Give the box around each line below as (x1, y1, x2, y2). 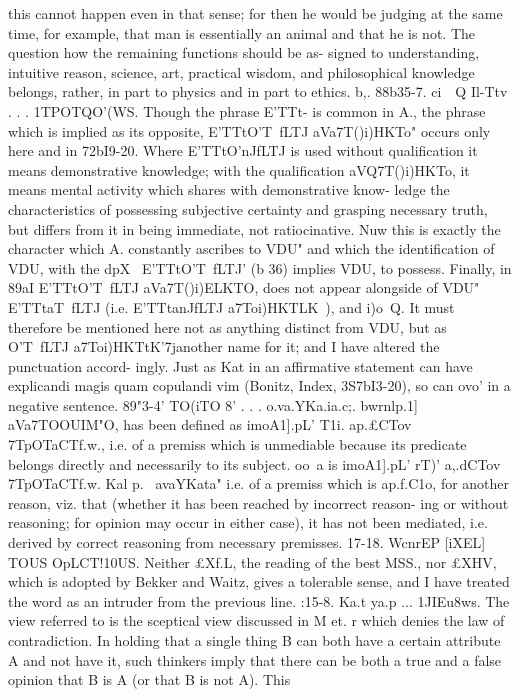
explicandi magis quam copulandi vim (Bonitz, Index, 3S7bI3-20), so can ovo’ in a (8, 375, 511, 396)
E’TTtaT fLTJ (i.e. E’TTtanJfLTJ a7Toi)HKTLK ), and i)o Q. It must (8, 296, 455, 317)
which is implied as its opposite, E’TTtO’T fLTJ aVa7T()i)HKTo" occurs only (8, 120, 491, 141)
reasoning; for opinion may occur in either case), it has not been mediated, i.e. (8, 512, 488, 533)
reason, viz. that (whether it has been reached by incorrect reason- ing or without (8, 492, 509, 513)
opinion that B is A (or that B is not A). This (8, 669, 291, 690)
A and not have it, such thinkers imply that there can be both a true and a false (8, 649, 502, 670)
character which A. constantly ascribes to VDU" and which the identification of (8, 238, 495, 259)
